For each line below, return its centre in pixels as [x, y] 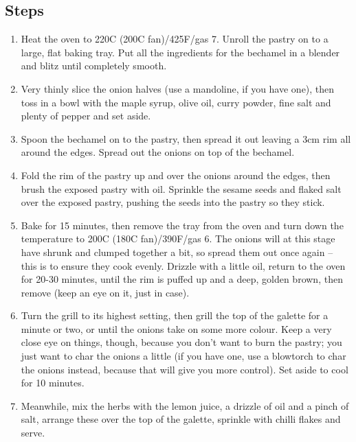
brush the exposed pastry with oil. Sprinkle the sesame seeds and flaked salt [181, 188]
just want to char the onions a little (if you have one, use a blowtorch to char [183, 356]
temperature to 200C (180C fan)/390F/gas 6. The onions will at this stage [178, 239]
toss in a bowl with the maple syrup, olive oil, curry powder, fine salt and [176, 102]
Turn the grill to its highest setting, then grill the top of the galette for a [175, 315]
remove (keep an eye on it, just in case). [105, 292]
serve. [33, 433]
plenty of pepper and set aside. [86, 116]
